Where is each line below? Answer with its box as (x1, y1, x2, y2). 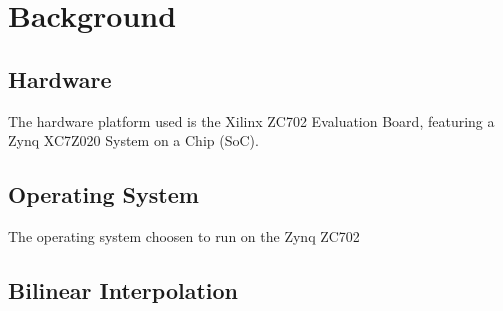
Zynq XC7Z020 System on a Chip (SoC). (8, 130, 259, 151)
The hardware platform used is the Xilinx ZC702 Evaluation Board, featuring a (8, 110, 495, 131)
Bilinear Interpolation (8, 274, 238, 305)
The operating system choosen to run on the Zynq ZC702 (8, 225, 360, 246)
